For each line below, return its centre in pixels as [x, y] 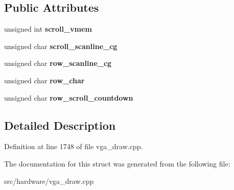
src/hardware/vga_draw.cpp [49, 181]
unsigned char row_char [44, 80]
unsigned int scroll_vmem [48, 29]
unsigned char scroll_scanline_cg [61, 46]
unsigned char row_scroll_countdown [69, 97]
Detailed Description [60, 125]
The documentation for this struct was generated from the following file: [117, 163]
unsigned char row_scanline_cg [58, 63]
